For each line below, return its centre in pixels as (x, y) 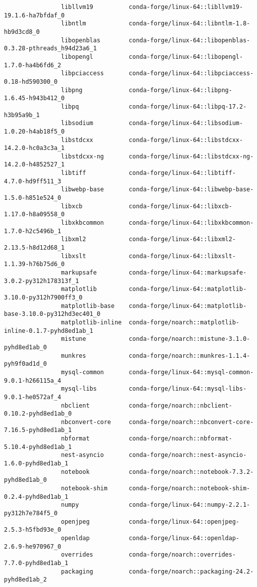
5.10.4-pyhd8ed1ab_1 (38, 447)
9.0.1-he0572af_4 (33, 397)
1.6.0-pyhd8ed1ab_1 (36, 464)
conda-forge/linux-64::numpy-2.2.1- (189, 505)
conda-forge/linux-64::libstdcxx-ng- (191, 156)
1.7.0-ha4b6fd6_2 (33, 65)
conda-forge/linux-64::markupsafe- (188, 273)
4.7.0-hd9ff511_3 (33, 181)
